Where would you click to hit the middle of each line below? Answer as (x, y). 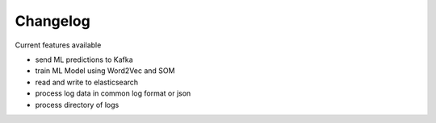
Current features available (58, 45)
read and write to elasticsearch (87, 82)
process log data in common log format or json (113, 93)
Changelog (52, 21)
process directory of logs (77, 105)
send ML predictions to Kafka (84, 59)
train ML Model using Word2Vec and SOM (105, 71)
